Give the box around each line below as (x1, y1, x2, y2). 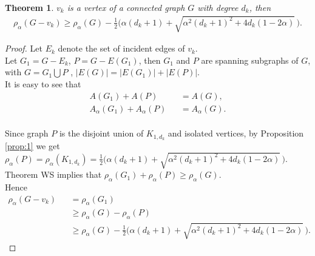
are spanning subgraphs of (201, 53, 299, 66)
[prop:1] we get (5, 140, 60, 152)
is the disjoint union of (59, 127, 144, 140)
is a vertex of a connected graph (67, 1, 185, 13)
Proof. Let (5, 42, 42, 55)
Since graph (5, 127, 49, 140)
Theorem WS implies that (5, 168, 102, 181)
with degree (197, 1, 239, 13)
